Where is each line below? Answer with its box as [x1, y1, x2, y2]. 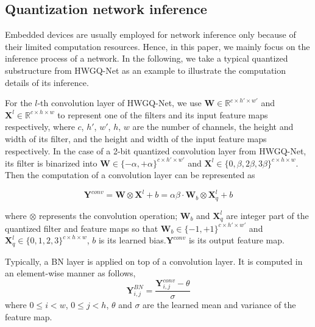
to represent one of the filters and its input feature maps [57, 108, 268, 121]
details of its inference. [5, 76, 89, 88]
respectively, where [5, 120, 75, 133]
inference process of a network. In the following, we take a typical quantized [5, 52, 288, 65]
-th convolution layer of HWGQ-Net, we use [37, 96, 202, 109]
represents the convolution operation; [39, 209, 178, 221]
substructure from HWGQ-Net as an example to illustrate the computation [5, 63, 286, 76]
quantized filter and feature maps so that [5, 221, 158, 234]
